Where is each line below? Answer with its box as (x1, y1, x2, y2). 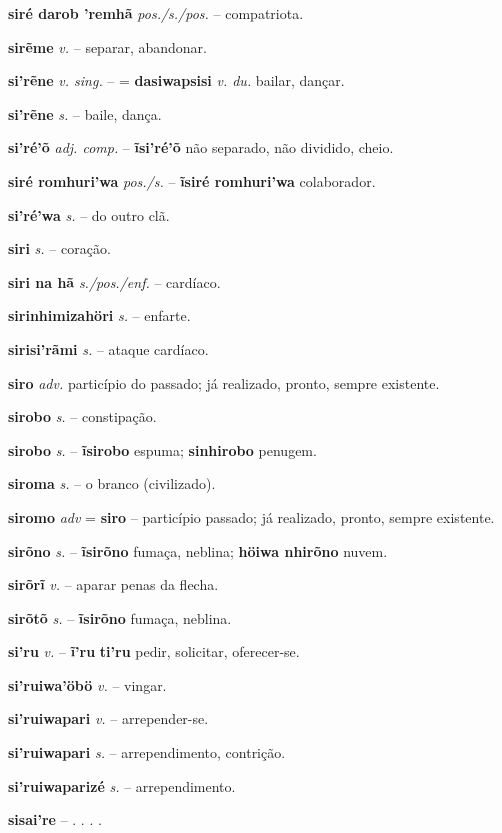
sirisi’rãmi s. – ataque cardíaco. (8, 338, 209, 359)
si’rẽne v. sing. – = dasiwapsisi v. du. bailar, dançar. (8, 70, 345, 91)
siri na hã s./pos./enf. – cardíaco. (8, 271, 221, 292)
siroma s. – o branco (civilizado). (8, 473, 216, 494)
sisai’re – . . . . (8, 809, 102, 830)
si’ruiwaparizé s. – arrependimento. (8, 775, 236, 796)
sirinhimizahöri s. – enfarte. (8, 305, 191, 326)
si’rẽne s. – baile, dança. (8, 103, 162, 124)
